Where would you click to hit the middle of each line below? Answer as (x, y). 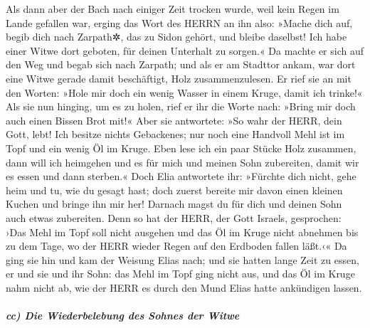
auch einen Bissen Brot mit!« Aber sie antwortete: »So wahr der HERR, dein (174, 120)
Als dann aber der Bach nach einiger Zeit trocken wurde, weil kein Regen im (173, 9)
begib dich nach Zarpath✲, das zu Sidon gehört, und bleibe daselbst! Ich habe (176, 37)
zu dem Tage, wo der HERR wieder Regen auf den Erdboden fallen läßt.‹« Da (176, 246)
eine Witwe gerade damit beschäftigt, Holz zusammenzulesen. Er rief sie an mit (179, 78)
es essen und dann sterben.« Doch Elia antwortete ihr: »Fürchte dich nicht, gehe (181, 176)
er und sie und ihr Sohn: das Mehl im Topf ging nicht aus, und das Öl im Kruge (180, 274)
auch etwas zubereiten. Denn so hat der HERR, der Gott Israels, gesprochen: (174, 217)
